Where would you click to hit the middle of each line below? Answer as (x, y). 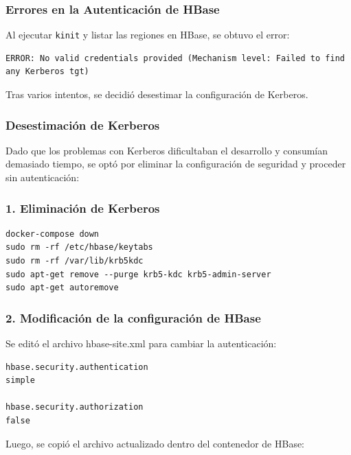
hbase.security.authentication (77, 367)
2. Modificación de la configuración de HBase (133, 317)
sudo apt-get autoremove (62, 288)
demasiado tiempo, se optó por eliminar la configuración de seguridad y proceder (176, 164)
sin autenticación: (43, 177)
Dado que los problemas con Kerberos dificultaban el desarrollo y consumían (167, 150)
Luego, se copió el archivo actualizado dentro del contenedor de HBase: (155, 443)
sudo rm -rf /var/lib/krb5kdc (75, 261)
